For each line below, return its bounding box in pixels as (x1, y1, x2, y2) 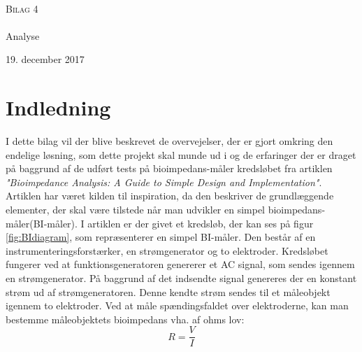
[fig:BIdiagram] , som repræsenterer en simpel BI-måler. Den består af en (6, 230, 316, 244)
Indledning (6, 93, 111, 122)
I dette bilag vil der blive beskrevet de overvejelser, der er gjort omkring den (6, 134, 333, 148)
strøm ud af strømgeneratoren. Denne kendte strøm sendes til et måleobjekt (6, 284, 331, 299)
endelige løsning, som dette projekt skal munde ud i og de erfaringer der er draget (6, 147, 356, 162)
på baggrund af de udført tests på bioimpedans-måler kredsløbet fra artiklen (6, 161, 333, 176)
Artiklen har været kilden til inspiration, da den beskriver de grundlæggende (6, 188, 334, 203)
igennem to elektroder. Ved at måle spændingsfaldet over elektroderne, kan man (6, 298, 349, 313)
